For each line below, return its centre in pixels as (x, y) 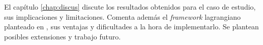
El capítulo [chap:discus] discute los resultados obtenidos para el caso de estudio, (130, 7)
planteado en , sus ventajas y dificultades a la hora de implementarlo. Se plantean (131, 27)
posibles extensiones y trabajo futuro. (63, 36)
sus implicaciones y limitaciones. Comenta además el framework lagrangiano (123, 16)
